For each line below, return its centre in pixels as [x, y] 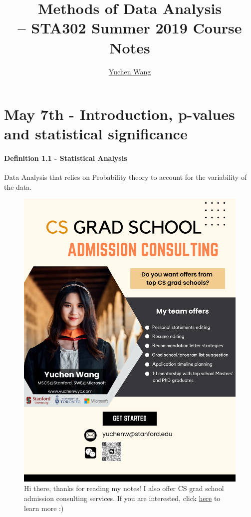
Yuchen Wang [130, 71]
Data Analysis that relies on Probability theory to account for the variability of [125, 177]
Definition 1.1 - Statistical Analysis [66, 158]
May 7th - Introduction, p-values [120, 114]
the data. [18, 187]
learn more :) [44, 508]
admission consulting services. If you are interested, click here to [122, 498]
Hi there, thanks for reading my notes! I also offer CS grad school [124, 488]
